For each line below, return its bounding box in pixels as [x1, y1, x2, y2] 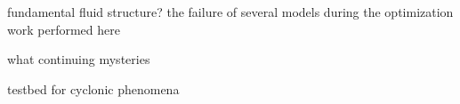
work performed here [7, 20, 120, 38]
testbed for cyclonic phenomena [7, 79, 180, 98]
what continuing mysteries [7, 50, 150, 68]
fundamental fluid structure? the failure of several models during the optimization [7, 3, 454, 20]
